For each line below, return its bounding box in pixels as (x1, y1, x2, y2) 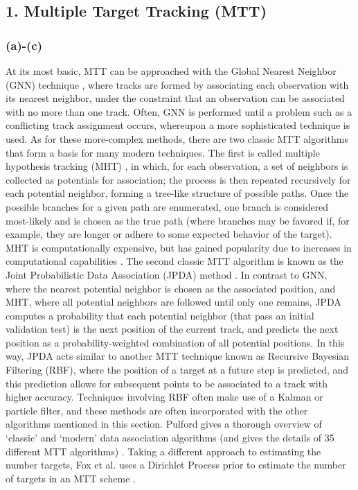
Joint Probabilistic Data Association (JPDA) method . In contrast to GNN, (6, 267, 328, 281)
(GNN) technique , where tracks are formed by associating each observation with (6, 77, 349, 91)
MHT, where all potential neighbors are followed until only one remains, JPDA (6, 295, 341, 309)
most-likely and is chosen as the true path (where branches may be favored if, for (6, 213, 350, 227)
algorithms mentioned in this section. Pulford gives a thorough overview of (6, 417, 322, 431)
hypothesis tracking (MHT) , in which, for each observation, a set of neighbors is (6, 159, 348, 173)
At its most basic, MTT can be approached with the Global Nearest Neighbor (6, 64, 337, 78)
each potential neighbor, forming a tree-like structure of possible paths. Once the (6, 186, 349, 200)
